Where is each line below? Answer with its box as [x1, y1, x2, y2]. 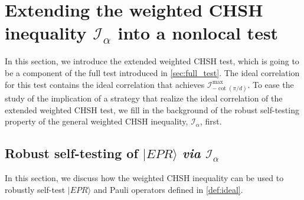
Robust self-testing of [5, 144, 138, 162]
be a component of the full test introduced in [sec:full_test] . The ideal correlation [5, 66, 300, 78]
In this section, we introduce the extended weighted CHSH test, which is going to [5, 55, 299, 67]
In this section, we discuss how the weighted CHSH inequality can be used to [5, 172, 284, 184]
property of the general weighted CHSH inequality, [5, 115, 188, 127]
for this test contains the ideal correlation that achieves [5, 78, 205, 90]
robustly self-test [5, 183, 66, 195]
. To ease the [247, 78, 294, 90]
